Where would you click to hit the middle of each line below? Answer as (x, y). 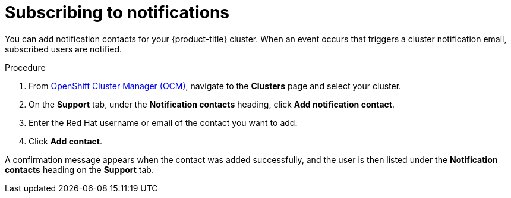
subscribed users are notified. (64, 49)
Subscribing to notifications (117, 12)
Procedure (25, 67)
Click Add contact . (66, 141)
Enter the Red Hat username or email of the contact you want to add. (163, 122)
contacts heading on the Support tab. (79, 169)
